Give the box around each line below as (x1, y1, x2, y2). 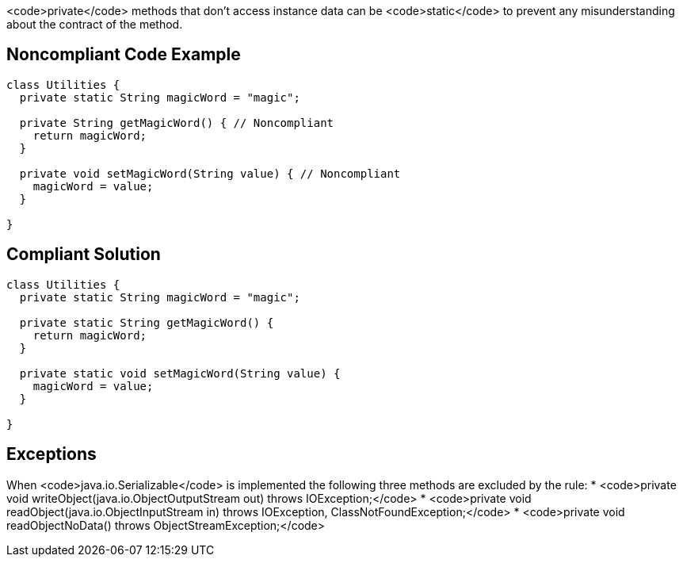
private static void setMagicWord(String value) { (19, 366, 341, 380)
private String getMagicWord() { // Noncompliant (19, 116, 334, 129)
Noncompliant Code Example (6, 44, 241, 65)
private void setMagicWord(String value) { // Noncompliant (19, 167, 401, 180)
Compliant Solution (6, 244, 161, 265)
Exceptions (6, 444, 97, 465)
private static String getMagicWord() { (19, 316, 274, 329)
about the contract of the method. (6, 17, 183, 31)
